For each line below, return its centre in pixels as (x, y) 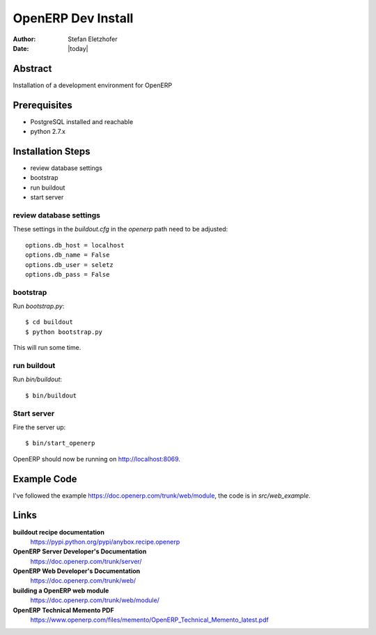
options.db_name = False (68, 255)
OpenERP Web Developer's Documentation (77, 571)
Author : (24, 39)
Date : (21, 48)
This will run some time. (47, 348)
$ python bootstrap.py (64, 332)
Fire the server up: (39, 427)
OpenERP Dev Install (73, 18)
